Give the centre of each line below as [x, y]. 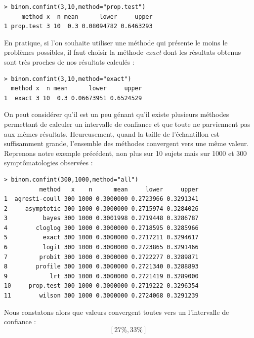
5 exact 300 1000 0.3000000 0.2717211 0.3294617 [101, 238]
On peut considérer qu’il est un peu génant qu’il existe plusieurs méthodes [117, 114]
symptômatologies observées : [48, 163]
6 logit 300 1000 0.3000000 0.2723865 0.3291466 [101, 247]
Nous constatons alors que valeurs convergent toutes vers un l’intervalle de [117, 312]
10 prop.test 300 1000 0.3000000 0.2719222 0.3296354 [101, 286]
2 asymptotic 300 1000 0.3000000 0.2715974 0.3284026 [101, 208]
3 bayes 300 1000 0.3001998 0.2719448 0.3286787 [101, 218]
